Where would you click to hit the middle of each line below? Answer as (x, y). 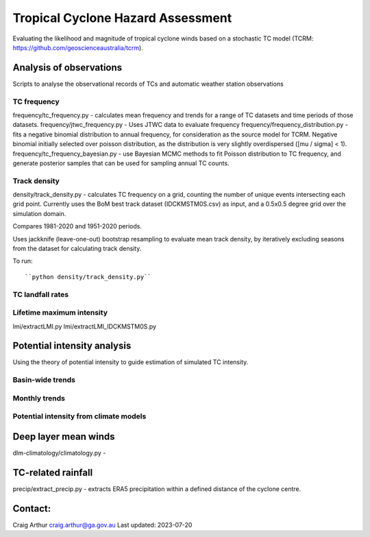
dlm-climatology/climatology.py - (59, 453)
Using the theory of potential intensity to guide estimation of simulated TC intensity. (131, 362)
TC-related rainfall (53, 472)
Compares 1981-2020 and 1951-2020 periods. (77, 226)
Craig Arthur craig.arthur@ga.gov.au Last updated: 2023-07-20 (102, 525)
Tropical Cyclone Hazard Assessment (122, 18)
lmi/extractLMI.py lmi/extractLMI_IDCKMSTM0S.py (85, 326)
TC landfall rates (40, 294)
